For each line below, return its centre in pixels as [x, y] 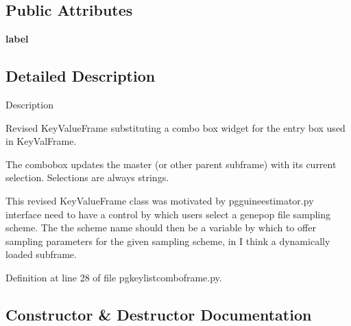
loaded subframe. [41, 254]
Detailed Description [81, 76]
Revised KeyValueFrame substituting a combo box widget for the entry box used [175, 127]
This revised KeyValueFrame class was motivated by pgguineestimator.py [160, 200]
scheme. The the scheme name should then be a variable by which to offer [161, 228]
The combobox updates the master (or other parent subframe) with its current [171, 164]
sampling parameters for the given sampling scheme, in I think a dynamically [168, 241]
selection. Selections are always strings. [87, 177]
